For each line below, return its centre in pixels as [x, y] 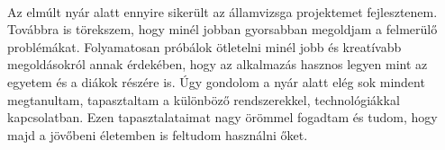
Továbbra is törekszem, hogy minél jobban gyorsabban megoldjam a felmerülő [222, 29]
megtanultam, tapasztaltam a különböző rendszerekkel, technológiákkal [204, 99]
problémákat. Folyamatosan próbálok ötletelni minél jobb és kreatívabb [204, 46]
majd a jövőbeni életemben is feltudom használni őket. [158, 134]
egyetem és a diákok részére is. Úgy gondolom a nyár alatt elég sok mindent [216, 81]
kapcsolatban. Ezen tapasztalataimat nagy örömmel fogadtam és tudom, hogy [222, 117]
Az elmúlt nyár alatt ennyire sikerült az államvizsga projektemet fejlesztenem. [222, 11]
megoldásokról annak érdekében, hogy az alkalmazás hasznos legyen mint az [218, 64]
